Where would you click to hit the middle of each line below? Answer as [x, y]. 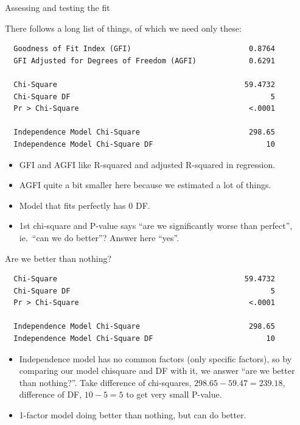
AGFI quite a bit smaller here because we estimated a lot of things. [145, 185]
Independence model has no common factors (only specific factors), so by [155, 358]
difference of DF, [51, 394]
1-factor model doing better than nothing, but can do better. [133, 415]
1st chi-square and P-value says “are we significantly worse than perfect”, [156, 226]
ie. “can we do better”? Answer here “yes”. [99, 237]
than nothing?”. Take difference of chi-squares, [105, 382]
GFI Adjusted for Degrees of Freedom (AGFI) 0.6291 [144, 61]
